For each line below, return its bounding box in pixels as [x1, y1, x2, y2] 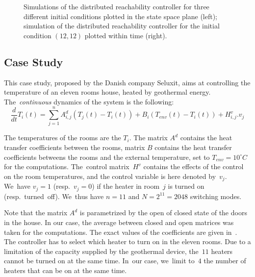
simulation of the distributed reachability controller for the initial [24, 21, 220, 31]
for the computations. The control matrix [4, 161, 129, 172]
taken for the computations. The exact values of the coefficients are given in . [4, 227, 237, 237]
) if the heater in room [92, 181, 160, 191]
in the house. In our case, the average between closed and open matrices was [4, 217, 234, 227]
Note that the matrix [4, 207, 68, 218]
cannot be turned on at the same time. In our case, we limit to [4, 255, 195, 266]
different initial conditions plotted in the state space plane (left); [24, 11, 218, 21]
